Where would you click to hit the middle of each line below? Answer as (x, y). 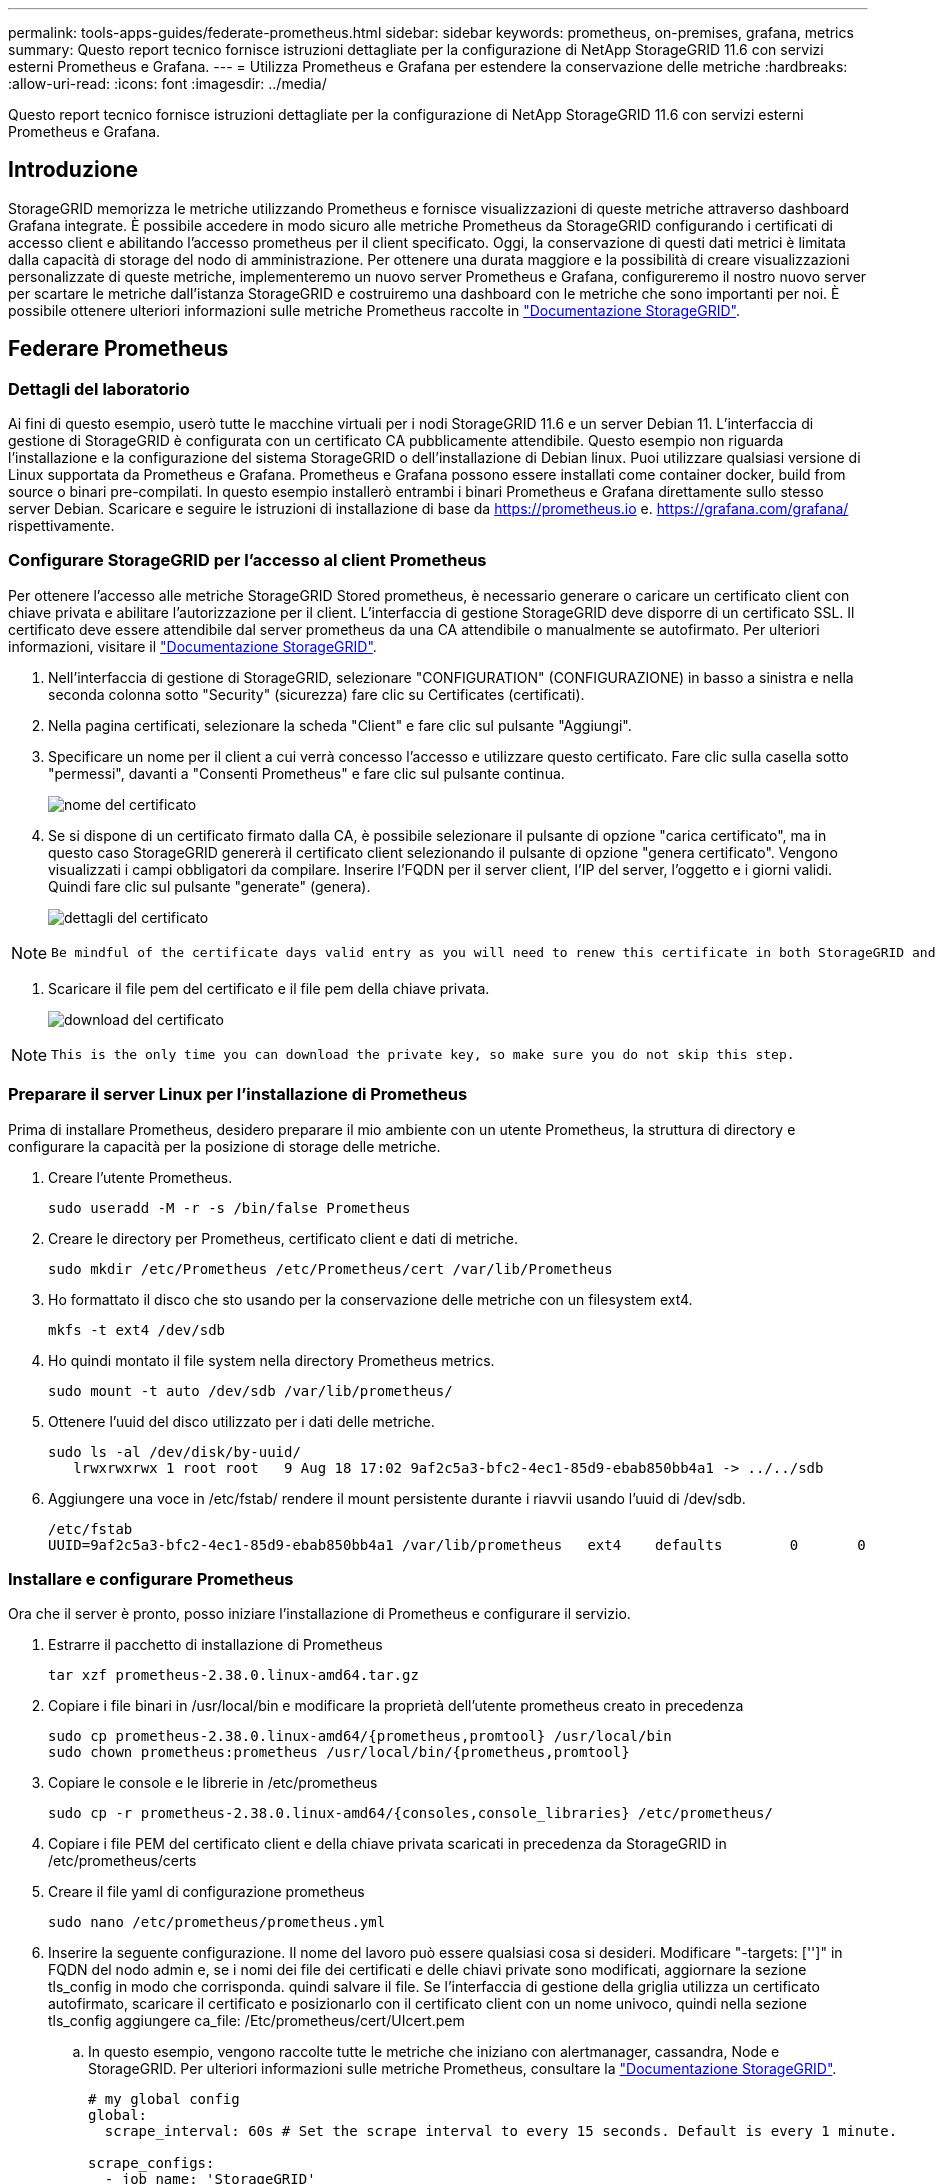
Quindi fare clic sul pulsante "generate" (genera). (209, 886)
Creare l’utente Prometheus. (140, 1177)
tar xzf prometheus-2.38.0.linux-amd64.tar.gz (233, 1675)
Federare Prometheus (118, 349)
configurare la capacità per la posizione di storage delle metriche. (224, 1146)
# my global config (164, 2099)
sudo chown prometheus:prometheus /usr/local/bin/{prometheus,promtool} (339, 1752)
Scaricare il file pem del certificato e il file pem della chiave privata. (269, 988)
